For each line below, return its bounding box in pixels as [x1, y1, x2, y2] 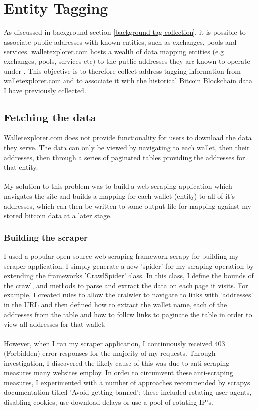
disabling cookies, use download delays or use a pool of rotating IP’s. [4, 396, 213, 407]
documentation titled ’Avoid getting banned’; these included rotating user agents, [4, 387, 252, 397]
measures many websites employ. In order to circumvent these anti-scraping [4, 367, 233, 378]
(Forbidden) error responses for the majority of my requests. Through [4, 348, 216, 358]
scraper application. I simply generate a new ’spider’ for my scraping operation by [4, 260, 254, 271]
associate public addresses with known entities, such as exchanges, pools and [4, 36, 237, 47]
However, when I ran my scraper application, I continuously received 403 [4, 338, 225, 349]
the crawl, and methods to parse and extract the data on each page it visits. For [4, 280, 248, 290]
